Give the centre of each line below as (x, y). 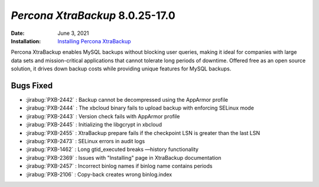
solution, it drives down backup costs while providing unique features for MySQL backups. (121, 69)
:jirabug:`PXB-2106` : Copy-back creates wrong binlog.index (99, 174)
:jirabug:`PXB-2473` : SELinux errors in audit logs (85, 141)
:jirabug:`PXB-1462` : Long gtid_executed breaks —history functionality (112, 149)
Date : (18, 33)
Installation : (26, 41)
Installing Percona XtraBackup (94, 41)
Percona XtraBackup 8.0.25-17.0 (93, 15)
